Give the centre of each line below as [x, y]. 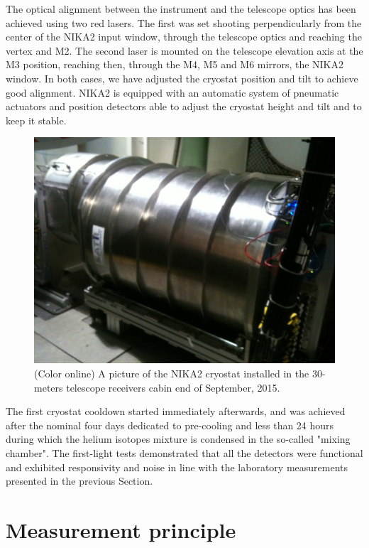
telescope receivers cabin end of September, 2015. [173, 387]
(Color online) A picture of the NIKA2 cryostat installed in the [172, 373]
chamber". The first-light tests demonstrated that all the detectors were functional [184, 452]
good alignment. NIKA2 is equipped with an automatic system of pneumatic [172, 92]
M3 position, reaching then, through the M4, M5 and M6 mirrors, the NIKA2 [175, 64]
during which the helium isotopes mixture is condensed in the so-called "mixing [178, 439]
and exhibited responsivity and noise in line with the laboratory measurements [177, 467]
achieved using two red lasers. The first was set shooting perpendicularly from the [184, 22]
